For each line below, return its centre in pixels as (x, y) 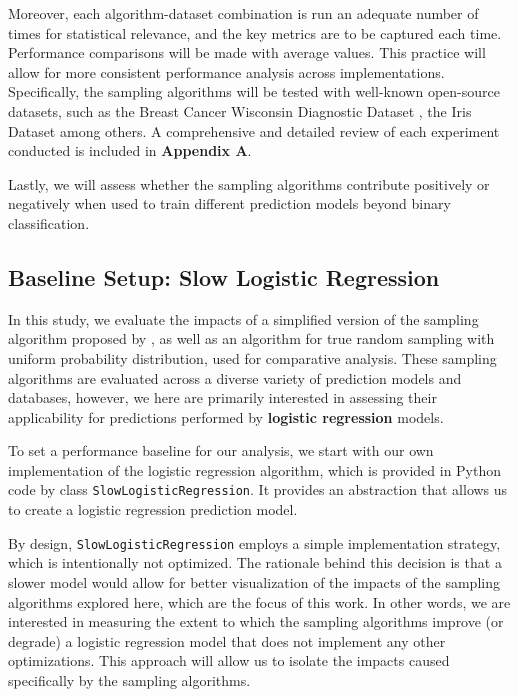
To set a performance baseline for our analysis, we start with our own (221, 450)
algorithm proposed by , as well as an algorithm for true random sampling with (251, 338)
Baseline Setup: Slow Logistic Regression (224, 276)
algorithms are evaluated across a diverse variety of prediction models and (235, 377)
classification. (49, 222)
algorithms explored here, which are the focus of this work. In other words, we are (259, 601)
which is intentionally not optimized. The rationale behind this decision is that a (255, 562)
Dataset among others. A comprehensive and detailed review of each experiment (254, 130)
